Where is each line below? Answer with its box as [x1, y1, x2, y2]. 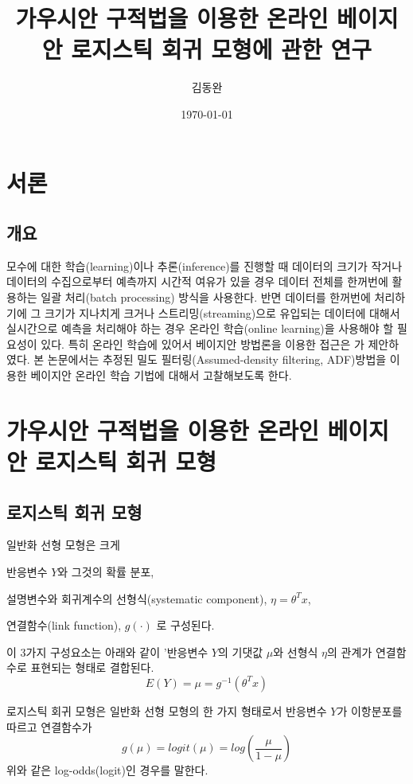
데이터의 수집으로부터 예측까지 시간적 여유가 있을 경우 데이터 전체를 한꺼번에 [6, 273, 388, 290]
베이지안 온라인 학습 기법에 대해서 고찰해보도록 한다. [30, 367, 292, 384]
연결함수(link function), [6, 617, 122, 634]
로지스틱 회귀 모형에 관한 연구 [71, 33, 372, 65]
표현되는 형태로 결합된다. [30, 659, 154, 676]
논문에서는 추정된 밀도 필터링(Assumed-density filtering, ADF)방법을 [47, 351, 387, 368]
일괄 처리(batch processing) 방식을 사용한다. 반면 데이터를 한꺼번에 [41, 289, 371, 306]
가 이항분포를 [337, 702, 403, 719]
